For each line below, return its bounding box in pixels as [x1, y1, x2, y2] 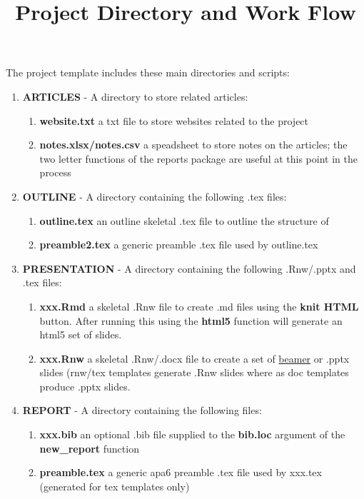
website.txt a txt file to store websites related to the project [39, 113, 309, 128]
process [39, 165, 71, 180]
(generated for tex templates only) [39, 478, 190, 493]
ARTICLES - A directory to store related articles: [22, 89, 248, 104]
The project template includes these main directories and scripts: [6, 65, 290, 80]
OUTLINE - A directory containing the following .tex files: [22, 188, 287, 203]
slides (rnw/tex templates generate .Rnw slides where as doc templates [39, 365, 349, 380]
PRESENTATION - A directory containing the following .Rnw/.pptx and [22, 261, 356, 276]
